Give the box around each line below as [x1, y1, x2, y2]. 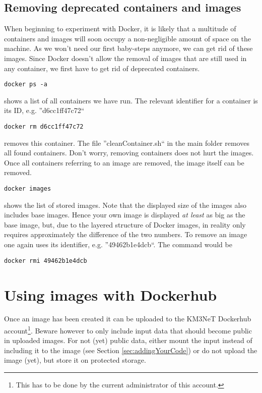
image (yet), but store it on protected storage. [4, 355, 146, 365]
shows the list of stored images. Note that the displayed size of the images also [4, 199, 246, 210]
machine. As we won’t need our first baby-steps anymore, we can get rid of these [4, 43, 253, 53]
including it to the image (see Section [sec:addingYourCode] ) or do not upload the [4, 345, 257, 355]
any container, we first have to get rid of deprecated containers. [4, 63, 200, 73]
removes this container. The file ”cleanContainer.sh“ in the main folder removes [4, 137, 249, 148]
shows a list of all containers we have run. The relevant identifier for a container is [4, 95, 258, 105]
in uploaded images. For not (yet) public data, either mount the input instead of [4, 335, 252, 346]
